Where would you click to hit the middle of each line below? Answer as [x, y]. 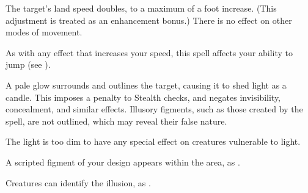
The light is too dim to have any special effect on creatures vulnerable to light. [153, 141]
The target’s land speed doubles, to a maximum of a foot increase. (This [141, 8]
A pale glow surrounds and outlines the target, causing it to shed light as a [146, 85]
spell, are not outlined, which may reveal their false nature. [116, 121]
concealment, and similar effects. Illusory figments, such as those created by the [154, 109]
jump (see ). [28, 64]
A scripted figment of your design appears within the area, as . [123, 162]
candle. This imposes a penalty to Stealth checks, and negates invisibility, [143, 97]
